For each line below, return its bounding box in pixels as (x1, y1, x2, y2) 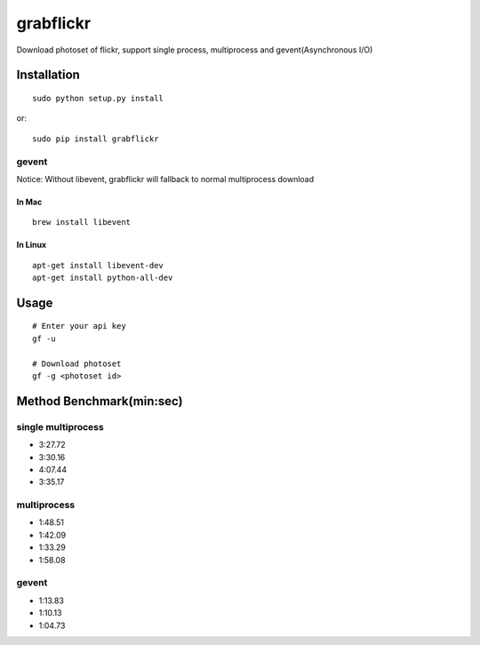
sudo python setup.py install (32, 93, 164, 103)
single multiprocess (16, 420, 104, 433)
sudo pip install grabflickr (32, 133, 159, 144)
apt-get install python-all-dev (32, 273, 173, 283)
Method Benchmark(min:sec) (16, 394, 183, 409)
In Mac (16, 196, 43, 207)
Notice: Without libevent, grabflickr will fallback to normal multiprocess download (16, 173, 315, 184)
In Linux (16, 240, 47, 251)
